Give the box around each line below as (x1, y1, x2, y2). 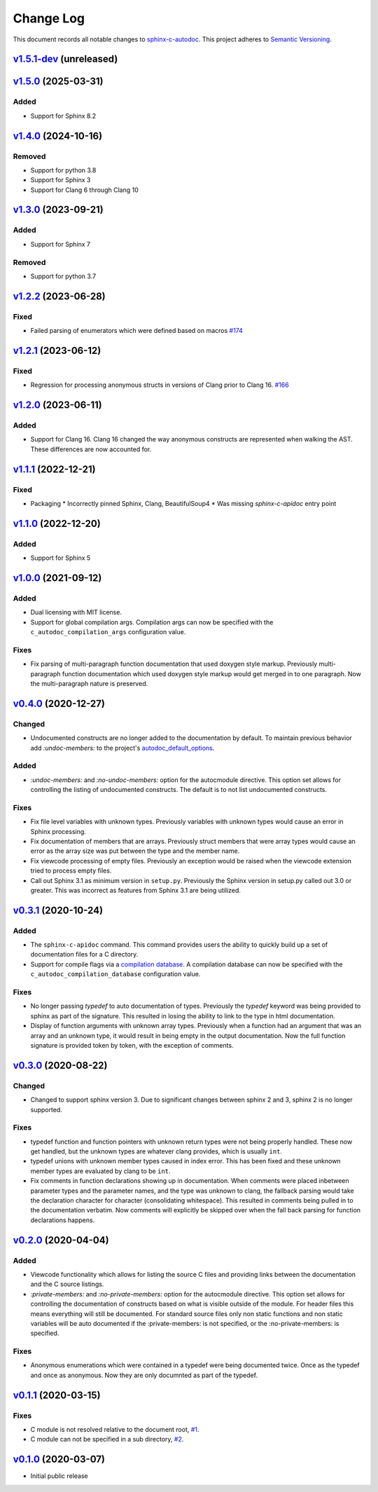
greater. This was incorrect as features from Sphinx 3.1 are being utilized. (30, 886, 241, 894)
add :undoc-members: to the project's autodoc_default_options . (30, 744, 215, 752)
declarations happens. (30, 1216, 95, 1224)
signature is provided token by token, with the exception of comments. (30, 1041, 234, 1049)
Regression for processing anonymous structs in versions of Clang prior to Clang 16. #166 (30, 381, 290, 389)
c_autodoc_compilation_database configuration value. (30, 970, 201, 978)
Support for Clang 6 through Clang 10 (30, 186, 139, 194)
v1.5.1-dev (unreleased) (13, 53, 118, 65)
